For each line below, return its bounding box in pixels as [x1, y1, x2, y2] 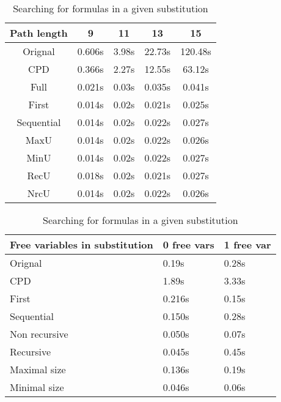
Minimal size [10, 380, 64, 394]
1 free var [224, 237, 271, 251]
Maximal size [10, 362, 66, 376]
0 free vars [162, 237, 214, 251]
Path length [10, 26, 68, 40]
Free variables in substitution [10, 237, 153, 251]
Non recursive [10, 327, 68, 341]
